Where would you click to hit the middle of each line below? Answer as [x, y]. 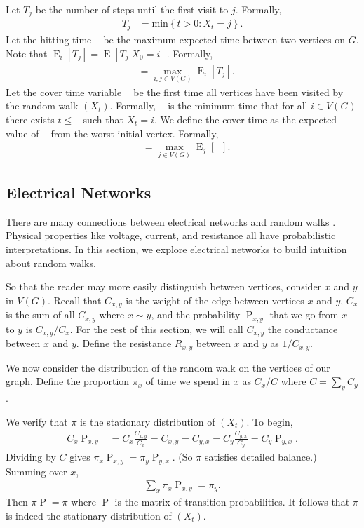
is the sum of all [40, 314]
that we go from [304, 314]
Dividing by [31, 457]
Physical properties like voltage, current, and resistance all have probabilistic [171, 235]
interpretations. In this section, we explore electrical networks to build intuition [176, 249]
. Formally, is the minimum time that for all [209, 106]
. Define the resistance [124, 343]
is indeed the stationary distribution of [89, 515]
